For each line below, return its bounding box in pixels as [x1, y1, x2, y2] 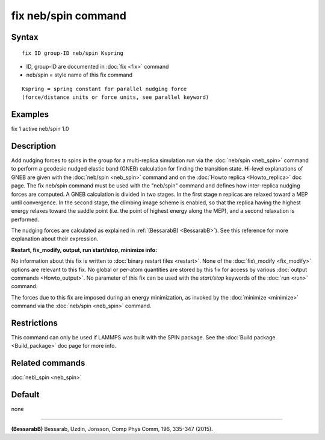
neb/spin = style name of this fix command [26, 71, 132, 78]
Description [11, 140, 57, 151]
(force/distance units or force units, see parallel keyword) [22, 94, 209, 101]
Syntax [11, 32, 39, 42]
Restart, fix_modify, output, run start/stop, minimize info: [11, 246, 158, 253]
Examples [11, 109, 49, 119]
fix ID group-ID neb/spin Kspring [22, 49, 123, 57]
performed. [11, 216, 39, 223]
